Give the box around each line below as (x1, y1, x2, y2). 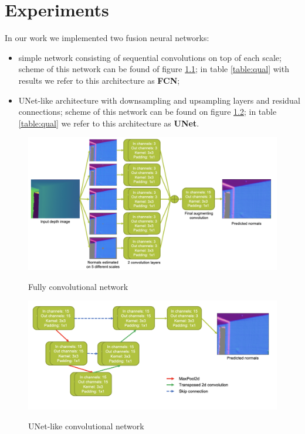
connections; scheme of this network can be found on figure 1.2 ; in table (18, 105, 277, 118)
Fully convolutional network (28, 280, 128, 292)
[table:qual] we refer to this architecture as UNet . (18, 117, 199, 129)
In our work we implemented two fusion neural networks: (5, 32, 209, 44)
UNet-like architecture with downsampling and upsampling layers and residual (18, 94, 300, 106)
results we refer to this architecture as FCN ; (18, 74, 180, 86)
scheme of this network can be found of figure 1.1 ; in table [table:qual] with (18, 63, 289, 75)
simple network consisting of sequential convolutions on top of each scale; (18, 51, 282, 63)
